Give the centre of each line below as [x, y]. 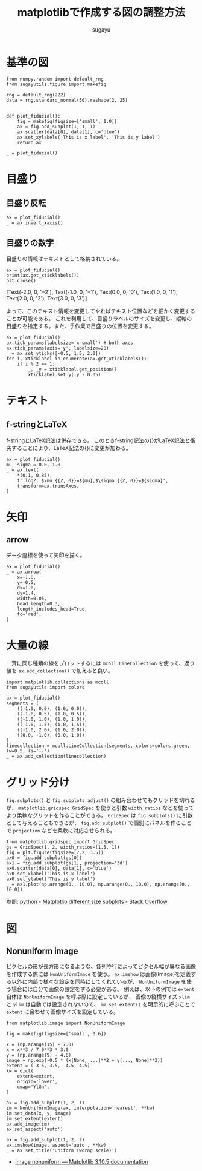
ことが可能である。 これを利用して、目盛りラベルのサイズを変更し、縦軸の [99, 318]
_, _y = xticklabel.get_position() [73, 369]
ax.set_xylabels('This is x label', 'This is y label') [89, 137]
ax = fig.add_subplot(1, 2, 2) [46, 1140]
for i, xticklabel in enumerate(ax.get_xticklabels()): [78, 359]
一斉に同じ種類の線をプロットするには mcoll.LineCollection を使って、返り [100, 663]
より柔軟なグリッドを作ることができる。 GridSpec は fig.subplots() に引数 [99, 815]
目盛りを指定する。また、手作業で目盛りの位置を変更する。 [80, 326]
